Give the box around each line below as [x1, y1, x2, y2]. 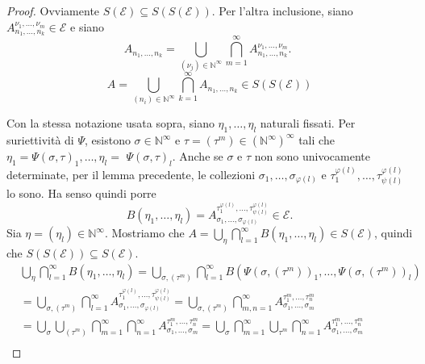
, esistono [85, 132, 131, 149]
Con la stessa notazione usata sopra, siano [6, 115, 215, 132]
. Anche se [172, 148, 223, 165]
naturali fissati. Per [260, 115, 356, 132]
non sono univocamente [254, 148, 370, 165]
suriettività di [6, 132, 74, 149]
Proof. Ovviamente [6, 2, 100, 19]
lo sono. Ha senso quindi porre [6, 185, 156, 202]
